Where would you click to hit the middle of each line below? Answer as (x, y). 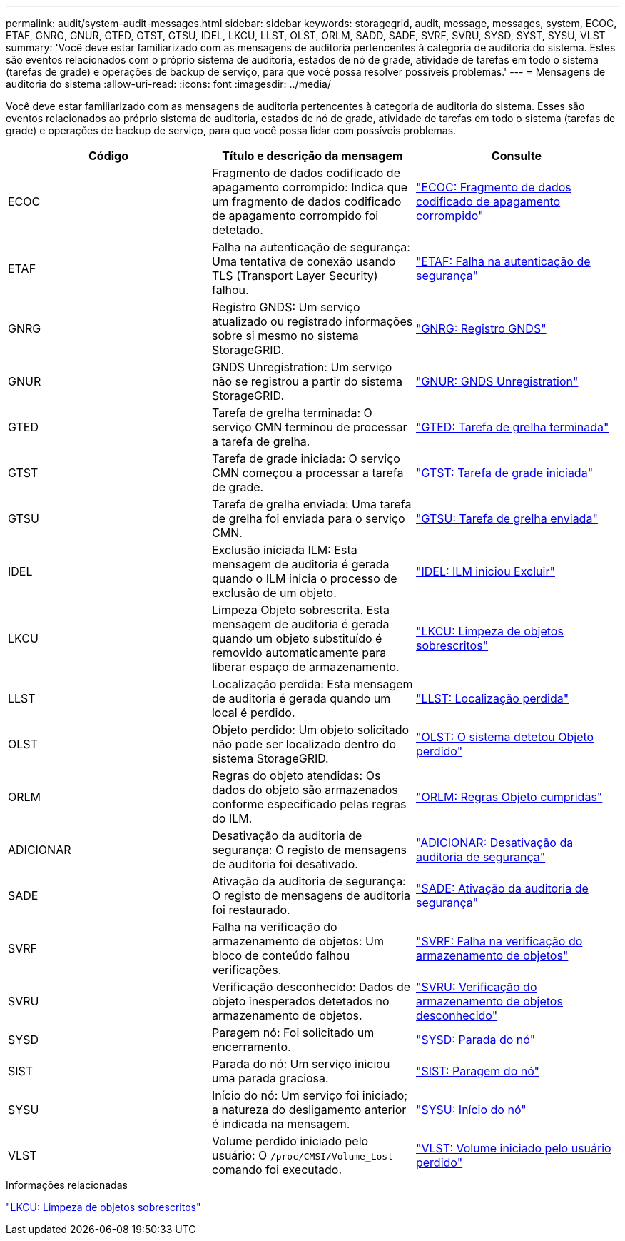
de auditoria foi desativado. (285, 864)
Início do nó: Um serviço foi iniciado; (310, 1095)
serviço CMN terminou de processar (309, 427)
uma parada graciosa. (270, 1078)
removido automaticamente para (299, 653)
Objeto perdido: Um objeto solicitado (310, 730)
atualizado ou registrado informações (312, 321)
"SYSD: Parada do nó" (476, 1040)
